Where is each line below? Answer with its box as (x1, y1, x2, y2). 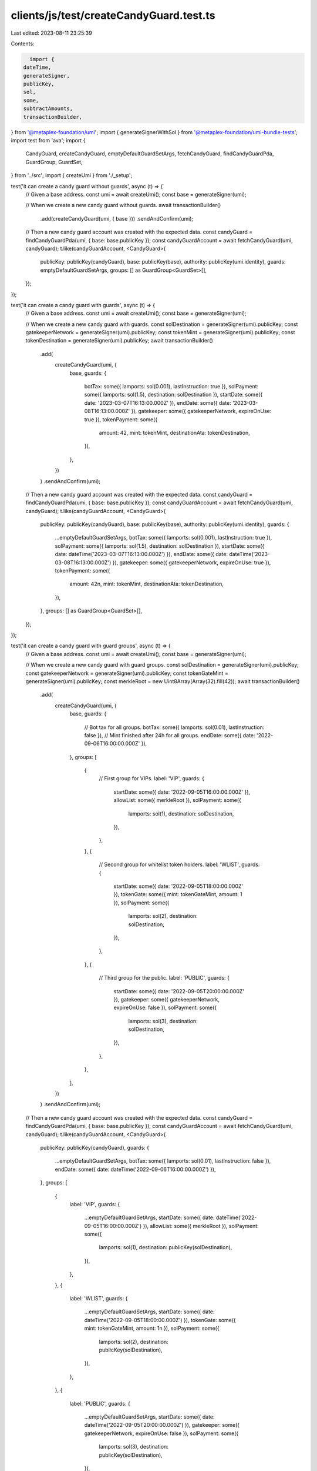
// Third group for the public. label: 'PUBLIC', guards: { (99, 974, 230, 981)
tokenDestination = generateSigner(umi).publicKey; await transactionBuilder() (25, 337, 214, 344)
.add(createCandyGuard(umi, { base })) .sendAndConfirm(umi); (40, 215, 194, 222)
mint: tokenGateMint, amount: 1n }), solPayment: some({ (84, 1324, 220, 1332)
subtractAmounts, (23, 105, 73, 112)
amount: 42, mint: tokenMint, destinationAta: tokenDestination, (99, 429, 250, 436)
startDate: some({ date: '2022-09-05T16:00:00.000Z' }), (113, 788, 251, 796)
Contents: (11, 40, 35, 47)
